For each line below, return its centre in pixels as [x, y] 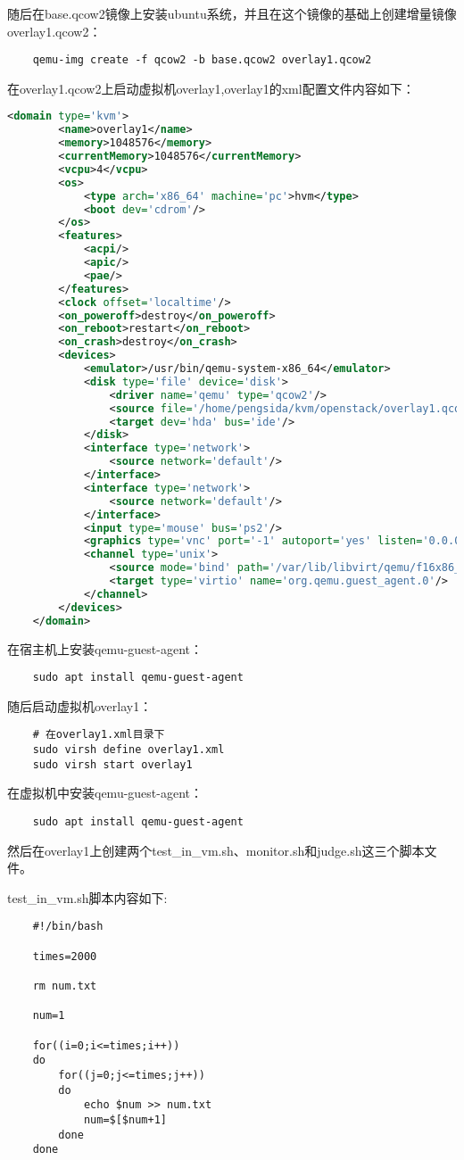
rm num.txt [65, 986]
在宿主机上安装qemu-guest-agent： [105, 648]
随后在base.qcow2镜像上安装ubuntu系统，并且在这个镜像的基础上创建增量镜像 [232, 13]
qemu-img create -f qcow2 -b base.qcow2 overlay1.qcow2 [202, 60]
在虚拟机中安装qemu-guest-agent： [105, 793]
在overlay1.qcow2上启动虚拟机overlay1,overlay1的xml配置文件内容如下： [211, 88]
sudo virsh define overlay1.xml [128, 750]
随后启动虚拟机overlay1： [80, 705]
